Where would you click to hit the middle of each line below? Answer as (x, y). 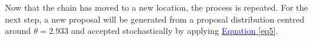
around (18, 31)
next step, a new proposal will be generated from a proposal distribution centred (155, 19)
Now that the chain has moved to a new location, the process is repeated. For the (156, 7)
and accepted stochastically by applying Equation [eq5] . (175, 31)
